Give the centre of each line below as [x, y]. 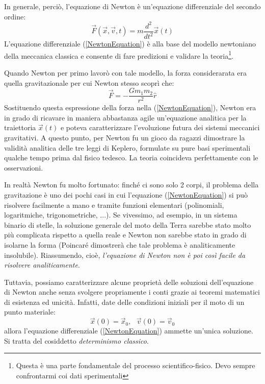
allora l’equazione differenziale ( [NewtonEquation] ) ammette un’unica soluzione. [129, 331]
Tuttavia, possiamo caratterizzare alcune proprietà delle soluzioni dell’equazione [129, 282]
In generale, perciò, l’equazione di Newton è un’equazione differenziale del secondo [132, 6]
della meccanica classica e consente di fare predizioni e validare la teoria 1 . [119, 55]
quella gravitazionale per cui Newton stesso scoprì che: [89, 82]
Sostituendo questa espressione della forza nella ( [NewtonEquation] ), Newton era [130, 107]
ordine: [15, 16]
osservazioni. [24, 167]
